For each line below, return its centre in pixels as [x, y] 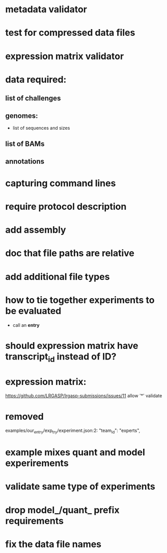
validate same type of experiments [80, 487]
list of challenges [33, 98]
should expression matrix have [72, 345]
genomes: [22, 116]
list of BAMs [25, 144]
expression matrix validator [65, 56]
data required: [36, 79]
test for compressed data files [70, 33]
